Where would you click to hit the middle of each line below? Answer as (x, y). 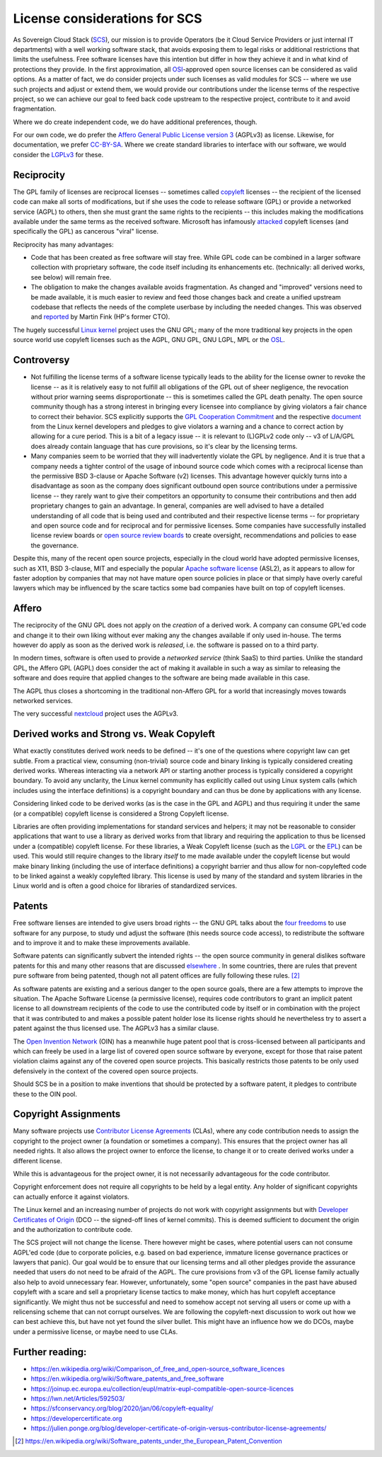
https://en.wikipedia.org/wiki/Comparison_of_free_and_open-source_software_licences (158, 1369)
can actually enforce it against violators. (71, 1196)
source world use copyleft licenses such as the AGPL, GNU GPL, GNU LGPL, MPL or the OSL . (149, 340)
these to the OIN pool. (45, 1094)
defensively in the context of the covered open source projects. (105, 1071)
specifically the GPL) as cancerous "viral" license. (86, 232)
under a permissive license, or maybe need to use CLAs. (95, 1332)
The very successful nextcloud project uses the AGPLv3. (95, 714)
